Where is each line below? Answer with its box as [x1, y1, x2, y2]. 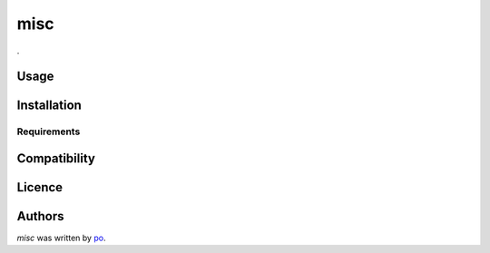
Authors [16, 209, 64, 224]
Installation [16, 98, 82, 113]
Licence [16, 180, 64, 195]
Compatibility [16, 151, 95, 166]
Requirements [16, 125, 81, 138]
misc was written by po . [16, 232, 106, 244]
